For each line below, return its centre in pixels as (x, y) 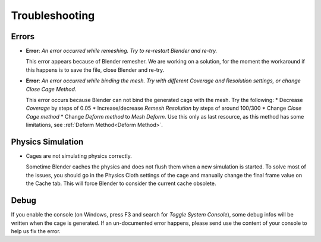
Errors (23, 36)
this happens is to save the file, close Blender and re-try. (95, 70)
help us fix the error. (36, 231)
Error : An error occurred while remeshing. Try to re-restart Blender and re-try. (122, 51)
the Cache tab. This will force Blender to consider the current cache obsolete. (121, 183)
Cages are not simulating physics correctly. (79, 156)
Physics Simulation (47, 142)
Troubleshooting (53, 15)
